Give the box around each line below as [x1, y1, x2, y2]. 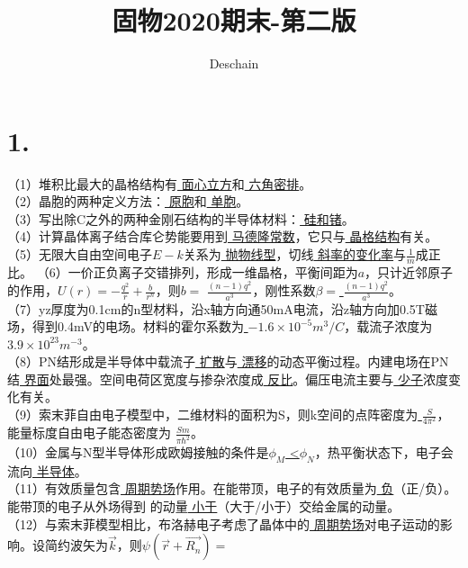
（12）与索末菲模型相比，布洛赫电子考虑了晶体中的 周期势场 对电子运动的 [7, 514, 440, 533]
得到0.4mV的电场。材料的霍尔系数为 [31, 317, 244, 336]
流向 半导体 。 [7, 461, 87, 480]
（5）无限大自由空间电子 [7, 245, 152, 264]
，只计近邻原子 [364, 262, 454, 281]
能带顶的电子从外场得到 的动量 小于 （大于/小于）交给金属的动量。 [7, 497, 400, 516]
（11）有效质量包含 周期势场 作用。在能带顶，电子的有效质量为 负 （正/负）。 [7, 479, 457, 498]
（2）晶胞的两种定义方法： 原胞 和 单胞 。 [7, 192, 249, 211]
